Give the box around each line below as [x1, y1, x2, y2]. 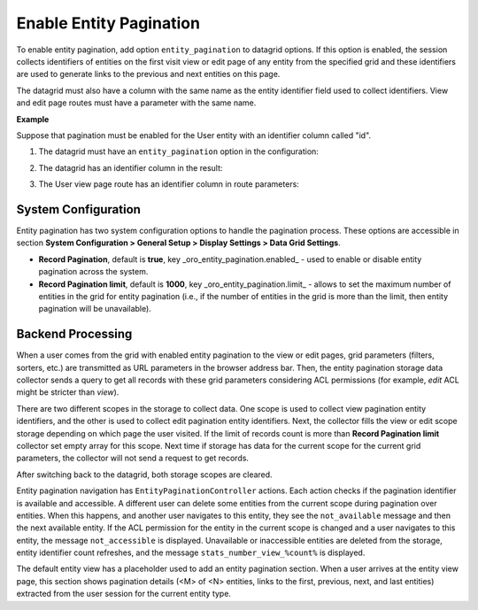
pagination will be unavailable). [38, 304, 152, 314]
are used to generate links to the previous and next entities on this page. [16, 69, 281, 80]
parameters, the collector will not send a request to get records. [16, 452, 250, 464]
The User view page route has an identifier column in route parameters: [38, 179, 300, 189]
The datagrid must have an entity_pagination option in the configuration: [38, 146, 319, 157]
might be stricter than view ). [16, 387, 119, 398]
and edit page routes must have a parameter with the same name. [16, 97, 257, 108]
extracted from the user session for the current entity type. [16, 589, 232, 599]
